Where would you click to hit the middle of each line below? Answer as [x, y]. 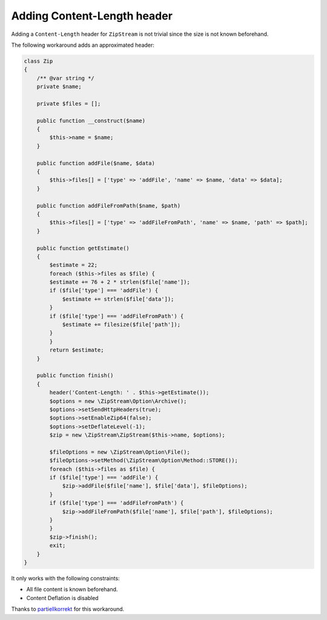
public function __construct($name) [91, 121]
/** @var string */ [66, 78]
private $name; [59, 87]
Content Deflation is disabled [63, 598]
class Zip [38, 61]
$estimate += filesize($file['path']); [121, 325]
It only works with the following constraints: [66, 578]
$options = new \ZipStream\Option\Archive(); [118, 401]
